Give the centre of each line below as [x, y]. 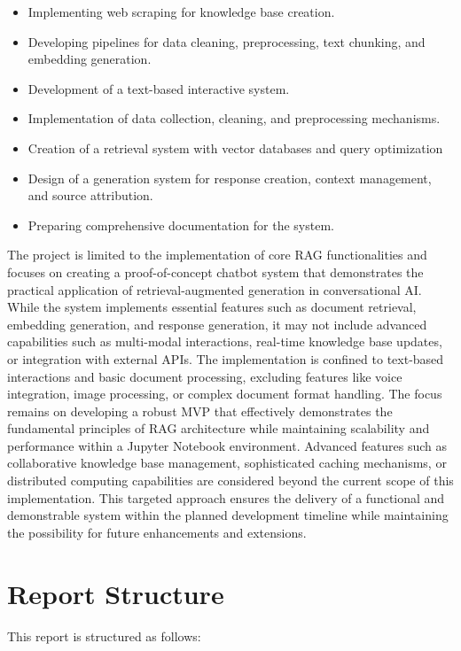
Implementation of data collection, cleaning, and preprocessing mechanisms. [234, 118]
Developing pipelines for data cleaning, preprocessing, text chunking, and [227, 41]
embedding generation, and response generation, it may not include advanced [217, 324]
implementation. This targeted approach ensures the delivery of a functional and [226, 497]
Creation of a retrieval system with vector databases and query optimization [235, 147]
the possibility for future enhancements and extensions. [157, 532]
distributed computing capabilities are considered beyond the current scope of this [230, 480]
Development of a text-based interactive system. [159, 88]
